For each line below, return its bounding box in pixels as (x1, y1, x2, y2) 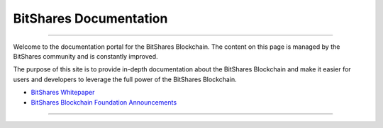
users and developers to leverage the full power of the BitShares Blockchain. (13, 75, 237, 83)
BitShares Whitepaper (30, 88, 95, 97)
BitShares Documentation (13, 11, 168, 26)
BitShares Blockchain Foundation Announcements (30, 98, 177, 106)
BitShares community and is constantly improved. (13, 52, 159, 60)
